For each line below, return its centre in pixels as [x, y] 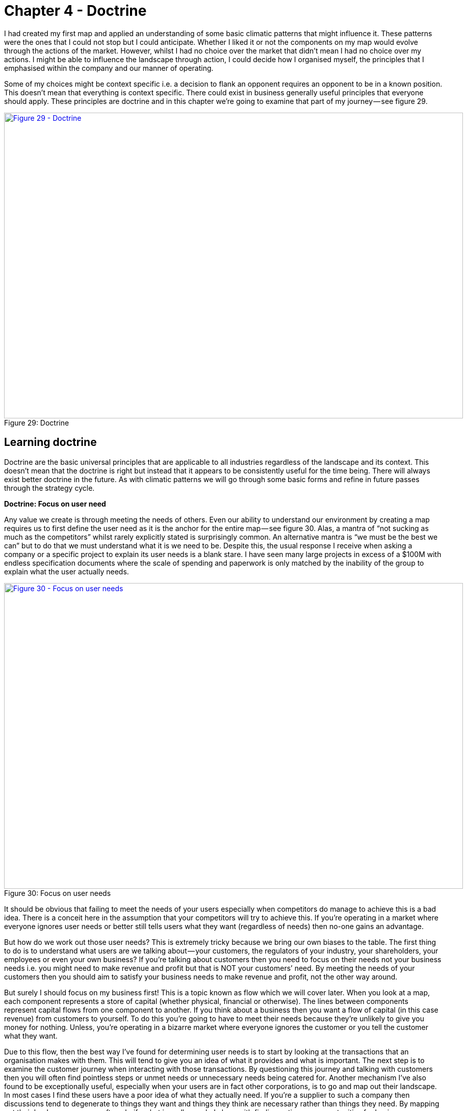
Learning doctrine [50, 442]
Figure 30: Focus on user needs [58, 893]
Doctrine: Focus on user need [55, 504]
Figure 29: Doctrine [37, 422]
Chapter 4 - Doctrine [75, 11]
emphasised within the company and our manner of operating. [109, 68]
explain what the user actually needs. [67, 571]
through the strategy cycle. [49, 488]
